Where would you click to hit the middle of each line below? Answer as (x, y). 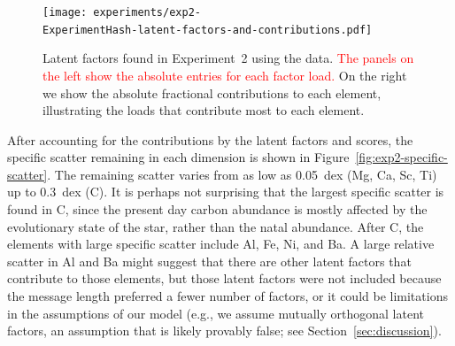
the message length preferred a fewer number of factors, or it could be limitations (227, 296)
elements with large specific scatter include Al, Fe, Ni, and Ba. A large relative (221, 244)
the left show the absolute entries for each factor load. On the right (225, 75)
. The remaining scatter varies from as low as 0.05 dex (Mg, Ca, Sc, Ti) (242, 174)
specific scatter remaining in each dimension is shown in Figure (178, 157)
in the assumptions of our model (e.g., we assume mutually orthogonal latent (216, 313)
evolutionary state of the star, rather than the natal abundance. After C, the (216, 226)
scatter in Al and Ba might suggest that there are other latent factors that (209, 261)
